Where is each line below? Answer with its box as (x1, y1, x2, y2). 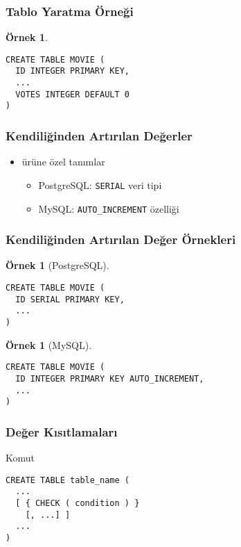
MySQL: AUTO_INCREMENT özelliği (38, 201, 179, 215)
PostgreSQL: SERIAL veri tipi (38, 177, 162, 192)
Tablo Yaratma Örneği (6, 2, 134, 19)
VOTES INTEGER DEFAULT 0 (15, 89, 130, 99)
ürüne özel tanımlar (21, 154, 105, 169)
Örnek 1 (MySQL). (6, 337, 92, 352)
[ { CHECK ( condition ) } (15, 498, 140, 508)
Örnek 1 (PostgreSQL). (6, 258, 109, 272)
